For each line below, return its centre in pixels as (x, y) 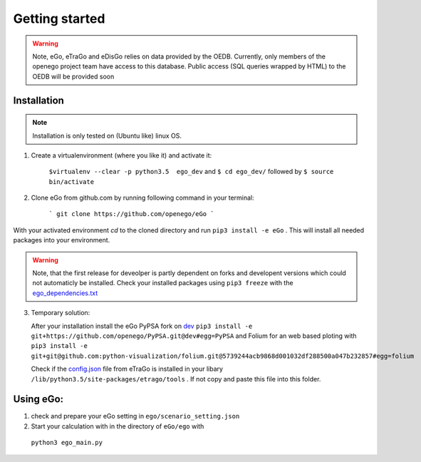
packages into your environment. (62, 240)
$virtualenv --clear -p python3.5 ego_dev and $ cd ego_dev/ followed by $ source (191, 172)
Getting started (59, 19)
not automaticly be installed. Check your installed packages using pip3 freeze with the (163, 283)
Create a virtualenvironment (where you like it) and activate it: (121, 155)
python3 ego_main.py (67, 443)
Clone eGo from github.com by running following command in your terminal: (142, 198)
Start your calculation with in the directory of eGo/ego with (118, 426)
